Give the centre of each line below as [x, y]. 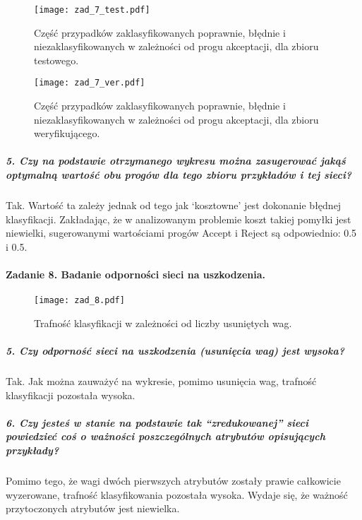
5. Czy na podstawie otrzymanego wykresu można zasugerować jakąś [176, 161]
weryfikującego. [67, 133]
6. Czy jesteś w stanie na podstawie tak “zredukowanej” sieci [157, 422]
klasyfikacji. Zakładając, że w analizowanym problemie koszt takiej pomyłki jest [179, 219]
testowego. [56, 60]
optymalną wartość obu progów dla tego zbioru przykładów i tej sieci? [179, 175]
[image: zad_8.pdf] [79, 301]
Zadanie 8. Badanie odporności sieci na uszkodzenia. [136, 274]
